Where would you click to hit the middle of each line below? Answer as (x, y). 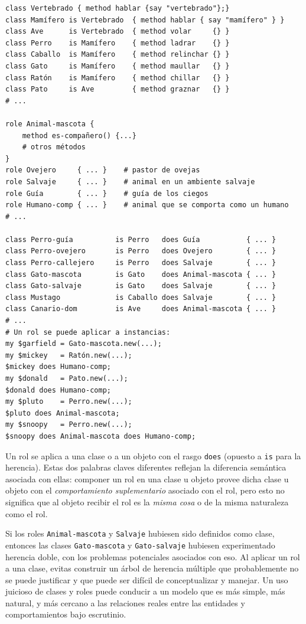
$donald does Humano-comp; (58, 390)
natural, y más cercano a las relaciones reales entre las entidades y (125, 602)
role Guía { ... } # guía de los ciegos (107, 193)
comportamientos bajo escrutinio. (66, 614)
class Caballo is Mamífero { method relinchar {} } (118, 55)
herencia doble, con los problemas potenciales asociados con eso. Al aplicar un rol (153, 556)
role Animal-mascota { (50, 124)
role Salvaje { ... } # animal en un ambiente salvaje (130, 182)
